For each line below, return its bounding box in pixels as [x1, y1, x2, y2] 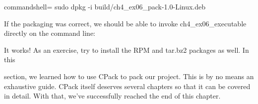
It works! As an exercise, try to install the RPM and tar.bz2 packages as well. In [4, 44, 249, 55]
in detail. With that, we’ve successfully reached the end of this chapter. [4, 91, 221, 101]
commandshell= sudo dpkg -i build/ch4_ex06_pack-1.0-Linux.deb [4, 1, 206, 11]
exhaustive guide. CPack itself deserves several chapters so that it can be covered [4, 81, 251, 91]
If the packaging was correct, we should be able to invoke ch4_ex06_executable [4, 18, 247, 28]
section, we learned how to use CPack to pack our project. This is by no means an [4, 71, 254, 81]
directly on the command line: [4, 28, 95, 38]
